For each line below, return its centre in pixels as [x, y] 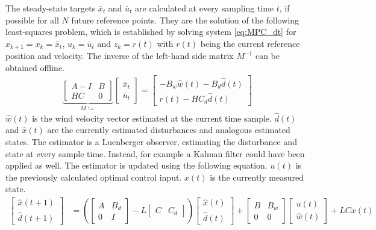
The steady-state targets [51, 8]
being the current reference [250, 43]
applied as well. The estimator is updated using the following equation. [136, 165]
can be [267, 56]
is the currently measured [257, 177]
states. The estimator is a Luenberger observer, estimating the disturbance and [151, 142]
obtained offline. [35, 67]
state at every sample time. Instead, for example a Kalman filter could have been [155, 153]
